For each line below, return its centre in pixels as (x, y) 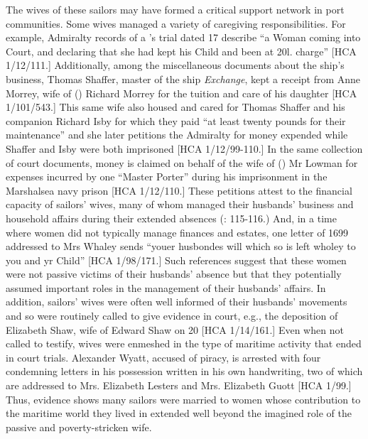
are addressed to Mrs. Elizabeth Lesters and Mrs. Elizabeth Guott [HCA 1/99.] (179, 385)
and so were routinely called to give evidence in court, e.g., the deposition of (172, 316)
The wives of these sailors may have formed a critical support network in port (175, 9)
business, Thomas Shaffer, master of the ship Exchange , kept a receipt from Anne (183, 78)
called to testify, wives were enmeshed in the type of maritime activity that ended (184, 343)
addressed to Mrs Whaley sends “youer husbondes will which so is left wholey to (181, 246)
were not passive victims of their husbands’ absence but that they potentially (174, 274)
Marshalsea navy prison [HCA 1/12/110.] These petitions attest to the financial (179, 190)
